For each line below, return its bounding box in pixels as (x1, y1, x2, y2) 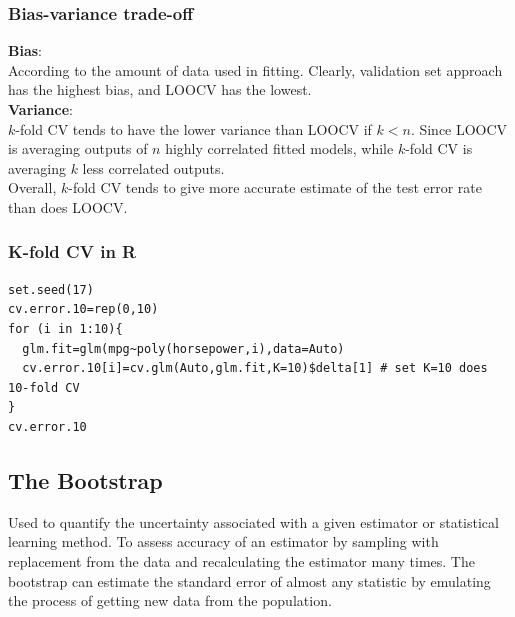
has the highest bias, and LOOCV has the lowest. (8, 79, 312, 100)
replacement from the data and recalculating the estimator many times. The (8, 550, 475, 571)
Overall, (8, 177, 57, 198)
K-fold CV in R (8, 239, 137, 264)
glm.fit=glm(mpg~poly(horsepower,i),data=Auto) (22, 341, 345, 356)
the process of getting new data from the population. (8, 590, 332, 611)
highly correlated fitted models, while (165, 138, 394, 159)
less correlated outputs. (82, 157, 225, 178)
